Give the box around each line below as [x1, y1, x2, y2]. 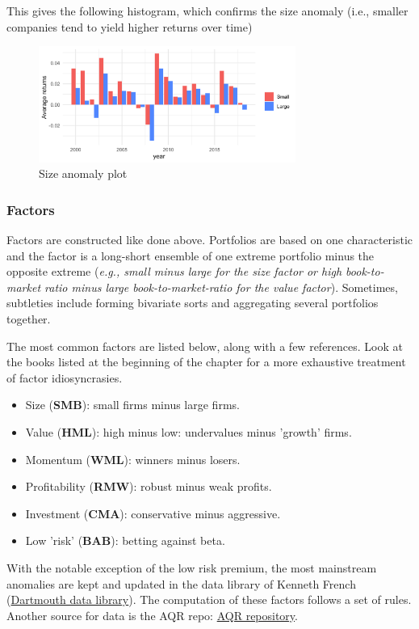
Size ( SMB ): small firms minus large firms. [25, 396, 240, 413]
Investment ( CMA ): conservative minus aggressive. [25, 504, 281, 521]
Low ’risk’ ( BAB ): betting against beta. [25, 532, 225, 549]
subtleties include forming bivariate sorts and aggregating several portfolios [6, 294, 379, 311]
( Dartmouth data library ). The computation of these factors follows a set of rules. [6, 591, 412, 608]
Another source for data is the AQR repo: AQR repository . [6, 606, 298, 623]
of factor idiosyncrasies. [6, 369, 123, 386]
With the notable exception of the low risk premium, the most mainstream [6, 559, 377, 576]
